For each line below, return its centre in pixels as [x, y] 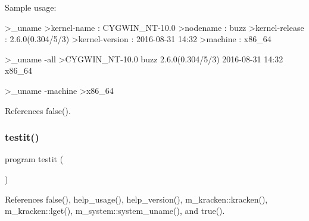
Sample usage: [31, 7]
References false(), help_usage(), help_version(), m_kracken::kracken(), [136, 199]
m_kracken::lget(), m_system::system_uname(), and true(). [115, 211]
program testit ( [34, 159]
